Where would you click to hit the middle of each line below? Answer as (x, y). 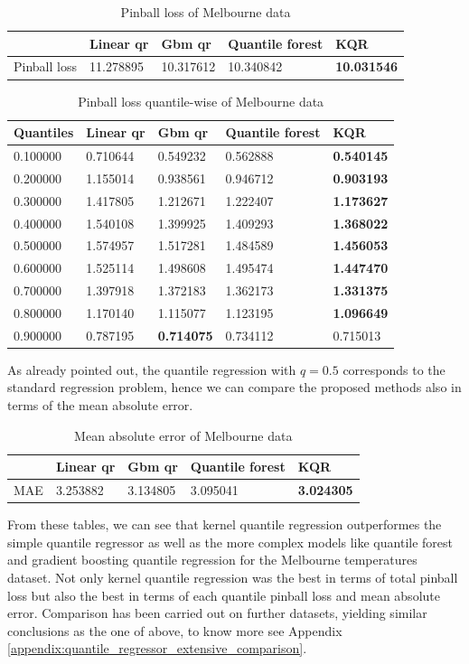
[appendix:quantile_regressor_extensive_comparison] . (157, 648)
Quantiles (44, 132)
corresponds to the (394, 369)
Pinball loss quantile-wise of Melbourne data (201, 101)
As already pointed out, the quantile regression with (152, 369)
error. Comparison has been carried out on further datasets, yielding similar (217, 613)
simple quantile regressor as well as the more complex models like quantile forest (230, 542)
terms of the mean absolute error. (100, 405)
